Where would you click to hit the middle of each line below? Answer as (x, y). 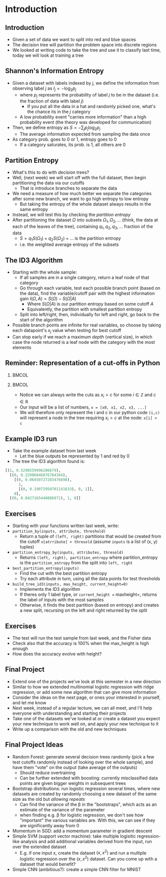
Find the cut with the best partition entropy (63, 573)
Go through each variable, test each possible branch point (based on (90, 288)
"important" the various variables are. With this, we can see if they (87, 820)
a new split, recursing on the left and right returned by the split (83, 610)
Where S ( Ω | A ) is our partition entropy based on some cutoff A (90, 304)
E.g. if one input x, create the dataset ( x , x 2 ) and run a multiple (83, 852)
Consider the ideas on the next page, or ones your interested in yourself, (86, 697)
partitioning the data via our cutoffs (48, 183)
